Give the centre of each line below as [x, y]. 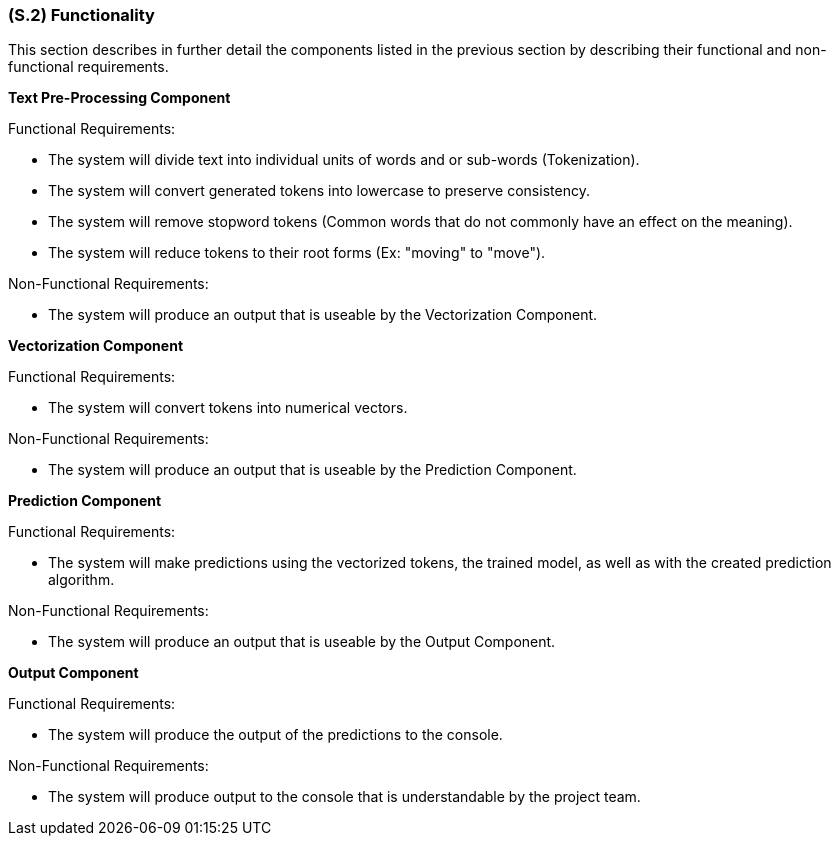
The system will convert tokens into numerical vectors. [228, 408]
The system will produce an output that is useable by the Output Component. [302, 642]
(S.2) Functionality [81, 15]
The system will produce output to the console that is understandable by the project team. [344, 797]
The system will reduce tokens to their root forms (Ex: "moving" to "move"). [297, 253]
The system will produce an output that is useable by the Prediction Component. [312, 470]
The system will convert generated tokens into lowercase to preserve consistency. [319, 191]
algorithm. [81, 580]
